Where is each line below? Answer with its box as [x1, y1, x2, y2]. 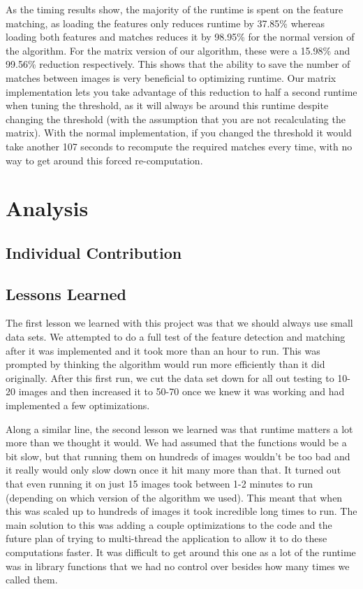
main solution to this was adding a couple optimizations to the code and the [6, 517, 332, 532]
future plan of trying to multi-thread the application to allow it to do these [6, 531, 327, 546]
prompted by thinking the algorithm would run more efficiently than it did [6, 357, 325, 371]
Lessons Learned [6, 283, 126, 304]
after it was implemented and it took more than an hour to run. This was [6, 343, 320, 357]
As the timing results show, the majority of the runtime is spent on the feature [6, 2, 343, 16]
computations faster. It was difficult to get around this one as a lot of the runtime [6, 544, 356, 559]
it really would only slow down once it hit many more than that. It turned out [6, 462, 341, 477]
